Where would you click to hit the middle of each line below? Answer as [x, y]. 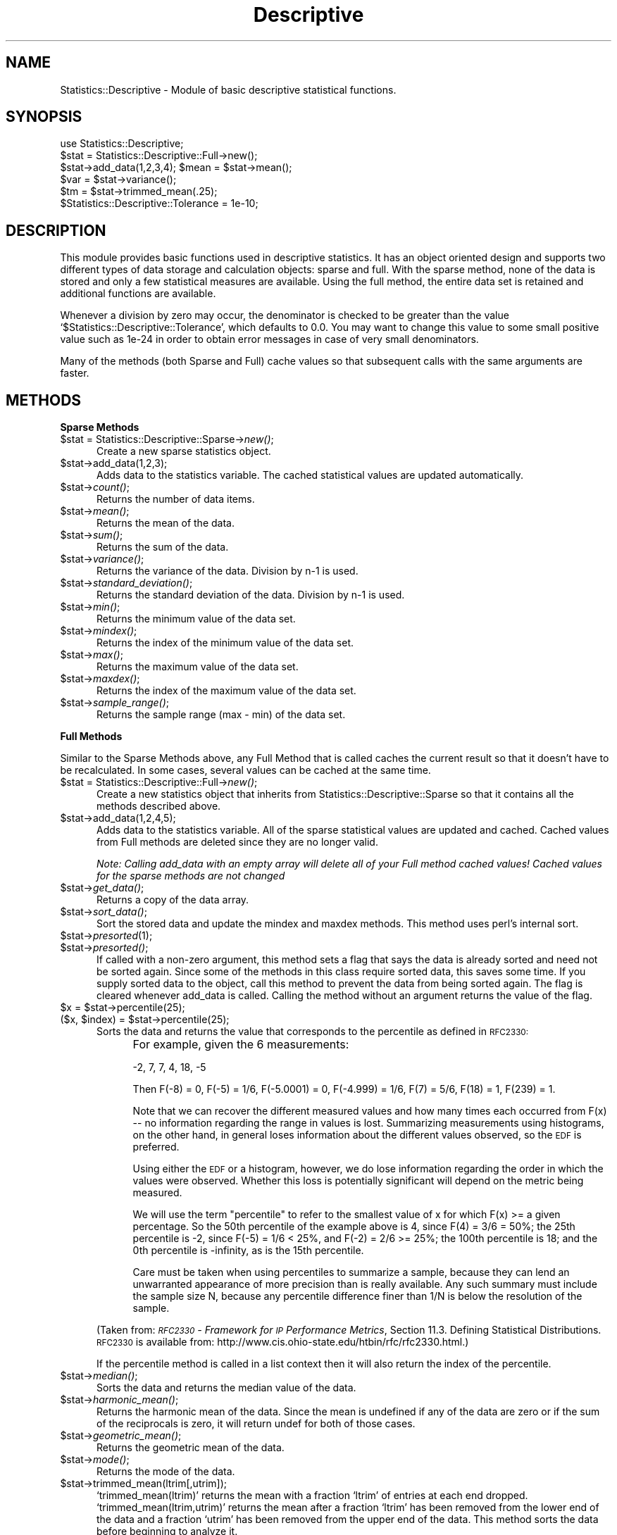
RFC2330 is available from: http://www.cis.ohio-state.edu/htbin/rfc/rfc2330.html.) [283, 1342]
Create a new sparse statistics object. [184, 451]
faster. [75, 373]
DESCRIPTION [56, 230]
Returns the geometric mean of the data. [191, 1448]
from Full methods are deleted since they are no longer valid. [237, 842]
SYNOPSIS [44, 117]
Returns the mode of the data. [166, 1472]
